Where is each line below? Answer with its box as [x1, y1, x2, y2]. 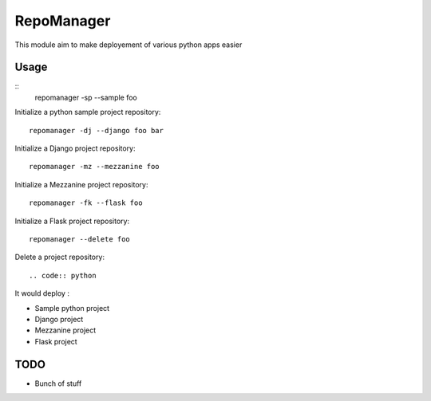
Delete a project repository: [14, 252, 105, 262]
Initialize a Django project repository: [14, 143, 136, 153]
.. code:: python [29, 271, 97, 280]
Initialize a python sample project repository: [14, 108, 161, 117]
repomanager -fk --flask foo [29, 199, 143, 207]
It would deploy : [14, 289, 69, 298]
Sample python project [34, 303, 110, 313]
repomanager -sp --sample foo [34, 92, 137, 102]
